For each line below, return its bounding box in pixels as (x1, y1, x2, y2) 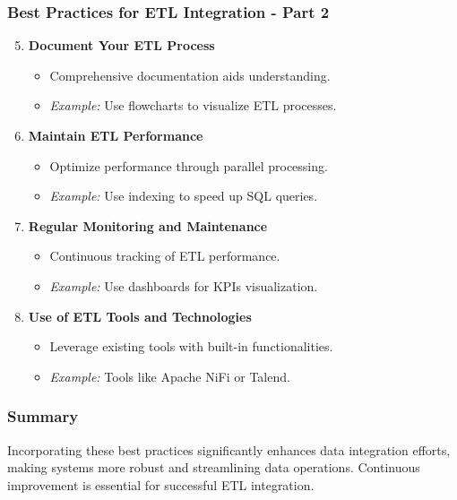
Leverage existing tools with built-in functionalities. (49, 337, 333, 356)
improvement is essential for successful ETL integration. (7, 475, 315, 494)
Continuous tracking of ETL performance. (49, 246, 280, 265)
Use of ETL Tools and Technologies (28, 306, 252, 325)
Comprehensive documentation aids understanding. (49, 65, 331, 84)
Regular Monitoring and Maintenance (28, 216, 268, 235)
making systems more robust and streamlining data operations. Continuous (7, 458, 420, 477)
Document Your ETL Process (28, 36, 215, 55)
